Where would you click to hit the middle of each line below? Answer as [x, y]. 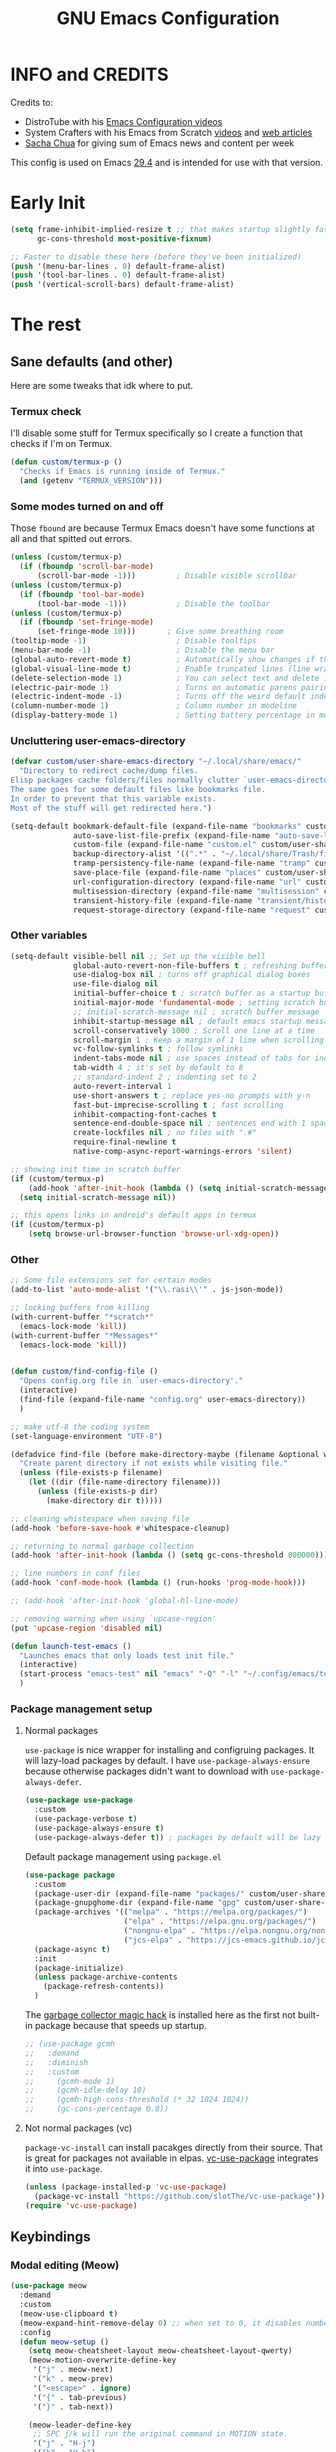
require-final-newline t [125, 1142]
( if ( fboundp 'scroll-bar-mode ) [87, 567]
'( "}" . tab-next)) [73, 2407]
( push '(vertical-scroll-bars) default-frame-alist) [122, 285]
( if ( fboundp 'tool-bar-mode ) [82, 594]
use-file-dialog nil [116, 984]
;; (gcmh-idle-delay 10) [85, 2090]
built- [308, 2015]
